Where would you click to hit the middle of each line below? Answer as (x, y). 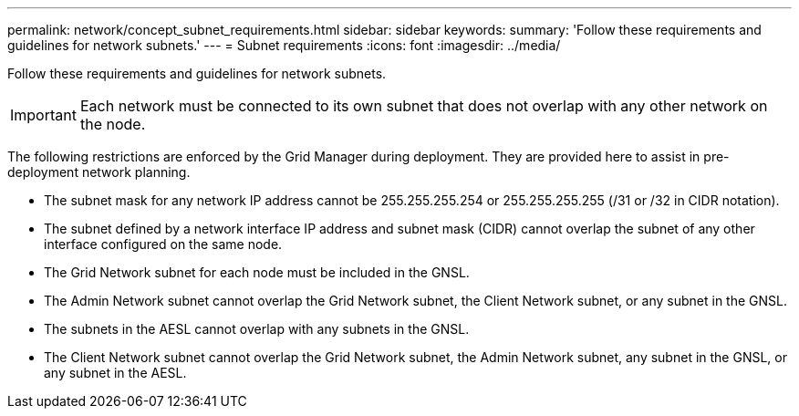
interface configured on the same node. (163, 244)
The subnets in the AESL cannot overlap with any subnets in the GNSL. (257, 329)
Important (43, 115)
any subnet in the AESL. (115, 373)
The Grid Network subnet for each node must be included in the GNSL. (257, 272)
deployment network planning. (99, 172)
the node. (113, 124)
